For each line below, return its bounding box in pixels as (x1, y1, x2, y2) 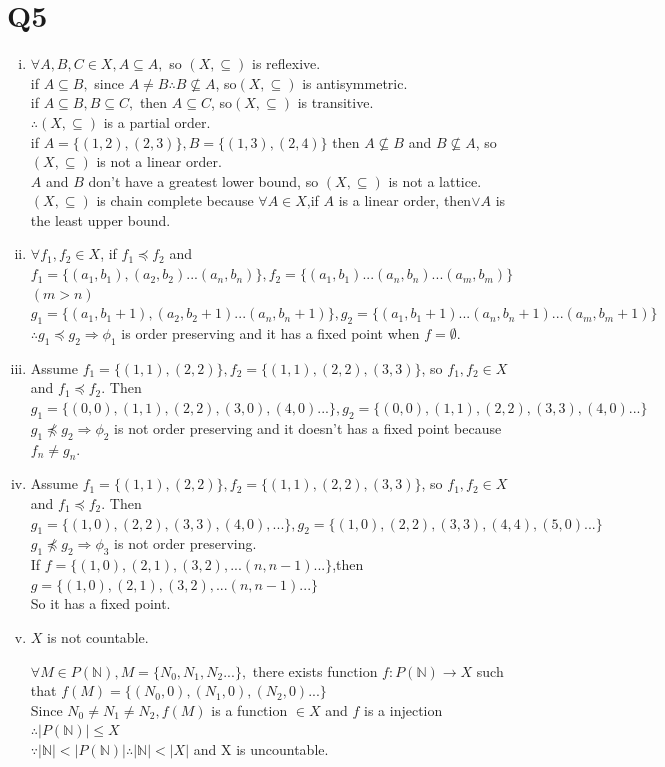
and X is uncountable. (193, 738, 329, 759)
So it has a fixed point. (30, 593, 171, 614)
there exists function (252, 660, 378, 681)
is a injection (364, 699, 443, 720)
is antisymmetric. (302, 72, 408, 93)
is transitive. (297, 92, 374, 113)
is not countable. (47, 626, 149, 647)
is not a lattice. (388, 170, 482, 191)
